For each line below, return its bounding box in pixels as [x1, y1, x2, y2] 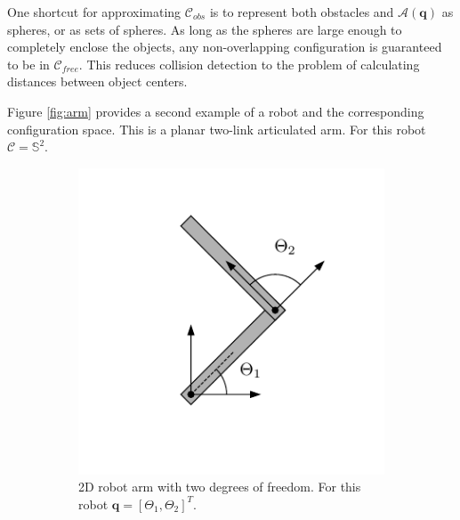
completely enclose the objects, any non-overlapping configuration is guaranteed [7, 37, 442, 56]
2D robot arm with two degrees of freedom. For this [78, 477, 361, 496]
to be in [7, 54, 50, 73]
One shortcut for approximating [7, 3, 182, 20]
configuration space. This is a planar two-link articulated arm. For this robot [7, 119, 426, 138]
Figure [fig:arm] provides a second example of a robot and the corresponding [7, 102, 424, 120]
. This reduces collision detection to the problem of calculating [78, 54, 420, 73]
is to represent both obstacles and [209, 3, 394, 20]
